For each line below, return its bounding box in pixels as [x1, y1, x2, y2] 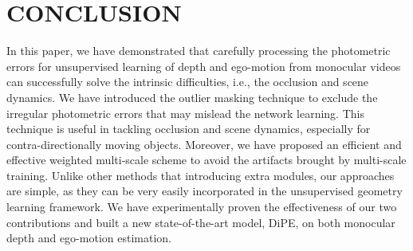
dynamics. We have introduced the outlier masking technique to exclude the [6, 88, 378, 105]
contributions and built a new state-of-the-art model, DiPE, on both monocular [6, 214, 395, 230]
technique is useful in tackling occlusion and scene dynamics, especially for [6, 120, 371, 137]
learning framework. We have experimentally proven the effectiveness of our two [6, 198, 397, 215]
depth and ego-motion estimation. [6, 229, 171, 246]
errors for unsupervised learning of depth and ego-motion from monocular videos [6, 57, 401, 74]
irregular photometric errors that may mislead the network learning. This [6, 104, 364, 121]
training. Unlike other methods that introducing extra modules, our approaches [6, 167, 395, 183]
